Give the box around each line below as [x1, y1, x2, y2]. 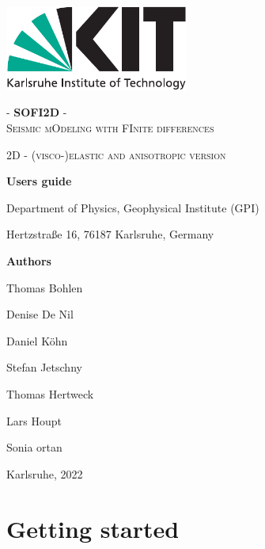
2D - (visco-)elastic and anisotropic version [6, 146, 226, 162]
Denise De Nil [6, 306, 74, 322]
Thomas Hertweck [6, 385, 94, 402]
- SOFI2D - [6, 104, 67, 120]
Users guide [6, 173, 72, 189]
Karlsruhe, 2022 [6, 465, 83, 482]
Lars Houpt [6, 412, 62, 429]
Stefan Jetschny [6, 359, 82, 376]
